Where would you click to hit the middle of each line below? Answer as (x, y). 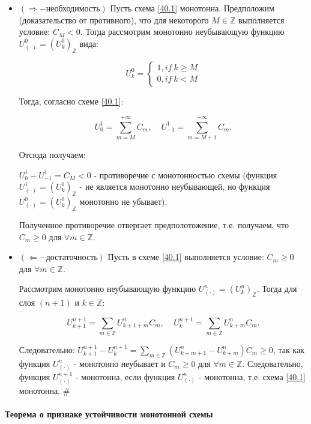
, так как (288, 349)
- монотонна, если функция (125, 376)
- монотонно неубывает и (119, 363)
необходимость (73, 9)
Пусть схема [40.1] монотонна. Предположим (192, 8)
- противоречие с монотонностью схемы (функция (186, 174)
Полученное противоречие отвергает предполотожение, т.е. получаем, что (154, 225)
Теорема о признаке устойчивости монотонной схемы (109, 414)
